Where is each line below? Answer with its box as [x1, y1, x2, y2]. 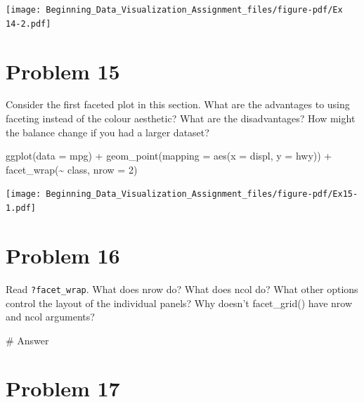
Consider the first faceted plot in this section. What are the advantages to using [6, 97, 350, 112]
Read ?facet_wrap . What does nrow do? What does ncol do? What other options [6, 281, 358, 296]
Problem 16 [6, 240, 120, 269]
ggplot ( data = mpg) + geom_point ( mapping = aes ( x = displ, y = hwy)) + [6, 148, 332, 163]
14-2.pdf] [6, 18, 51, 29]
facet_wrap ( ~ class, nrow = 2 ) [6, 162, 138, 176]
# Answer [6, 332, 49, 347]
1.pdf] [6, 203, 36, 214]
